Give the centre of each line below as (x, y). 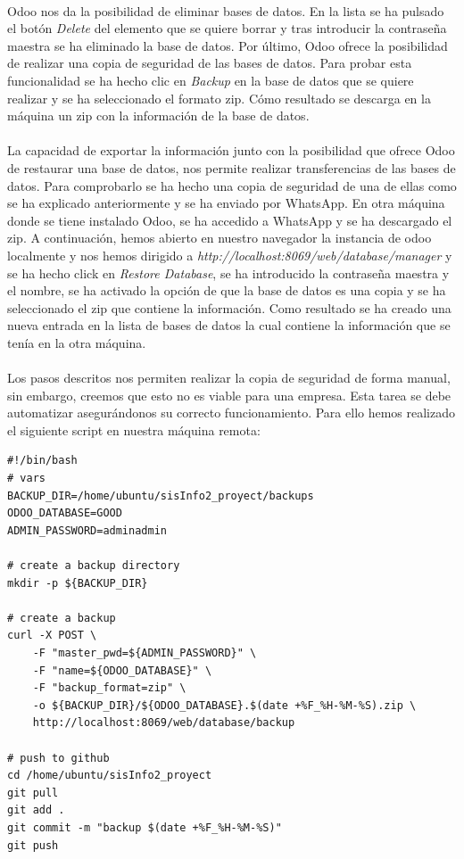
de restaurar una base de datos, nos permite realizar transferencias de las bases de (232, 167)
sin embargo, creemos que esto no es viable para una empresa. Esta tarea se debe (229, 395)
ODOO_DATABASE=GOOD (65, 513)
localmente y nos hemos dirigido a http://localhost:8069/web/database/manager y (230, 255)
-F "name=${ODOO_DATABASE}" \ (122, 670)
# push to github (58, 758)
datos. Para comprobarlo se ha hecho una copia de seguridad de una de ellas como (232, 185)
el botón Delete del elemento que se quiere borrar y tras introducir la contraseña (227, 28)
